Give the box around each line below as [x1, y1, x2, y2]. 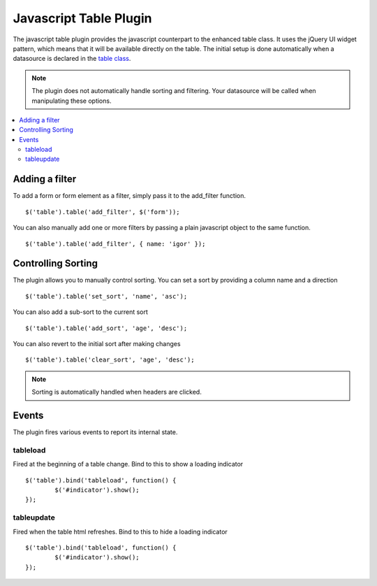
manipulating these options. [31, 97, 112, 105]
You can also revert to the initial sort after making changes [13, 340, 181, 348]
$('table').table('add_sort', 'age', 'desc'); [25, 324, 188, 332]
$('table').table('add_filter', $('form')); [25, 208, 181, 216]
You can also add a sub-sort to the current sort [13, 308, 148, 316]
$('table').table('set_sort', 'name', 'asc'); [25, 292, 188, 300]
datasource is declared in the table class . [13, 55, 131, 63]
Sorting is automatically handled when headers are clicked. [31, 388, 202, 396]
